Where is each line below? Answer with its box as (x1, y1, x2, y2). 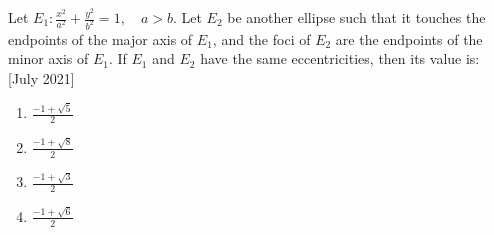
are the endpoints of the (335, 28, 483, 49)
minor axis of (8, 48, 89, 69)
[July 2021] (8, 68, 75, 89)
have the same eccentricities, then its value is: (200, 48, 480, 69)
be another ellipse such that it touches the (227, 7, 486, 27)
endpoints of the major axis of (8, 28, 193, 49)
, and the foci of (212, 28, 311, 49)
